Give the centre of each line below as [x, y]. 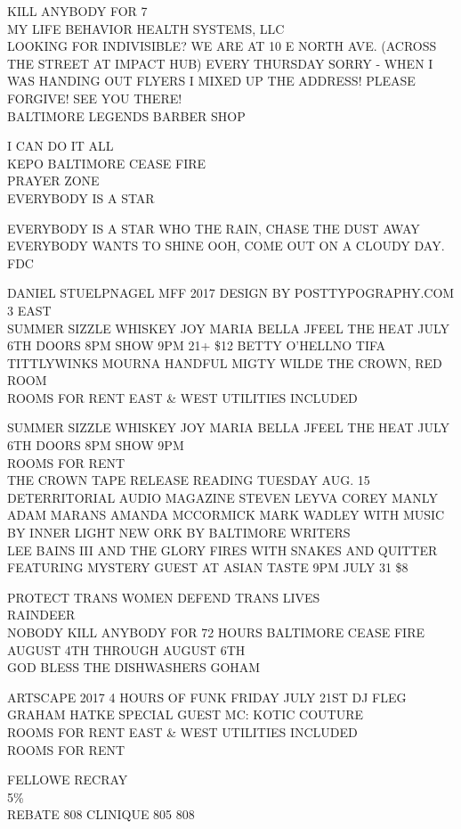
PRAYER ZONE [53, 181]
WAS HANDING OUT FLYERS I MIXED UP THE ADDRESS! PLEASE [211, 81]
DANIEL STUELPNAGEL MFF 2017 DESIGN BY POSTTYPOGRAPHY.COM [231, 293]
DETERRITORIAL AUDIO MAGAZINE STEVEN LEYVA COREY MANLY [222, 497]
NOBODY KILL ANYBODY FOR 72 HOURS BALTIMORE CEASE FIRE [216, 632]
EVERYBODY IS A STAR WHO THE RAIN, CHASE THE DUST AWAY [214, 228]
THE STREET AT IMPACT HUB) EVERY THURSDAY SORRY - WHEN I [220, 63]
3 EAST [29, 310]
